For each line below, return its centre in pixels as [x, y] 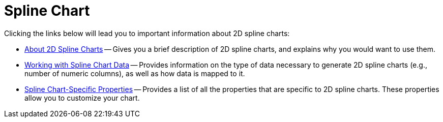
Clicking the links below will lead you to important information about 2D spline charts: [147, 33]
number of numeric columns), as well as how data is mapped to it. [135, 73]
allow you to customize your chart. [82, 98]
